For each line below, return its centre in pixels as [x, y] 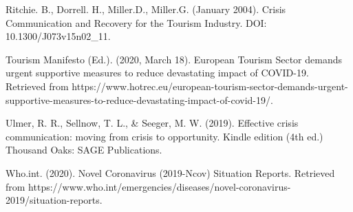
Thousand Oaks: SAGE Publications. [84, 150]
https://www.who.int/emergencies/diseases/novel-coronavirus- [160, 186]
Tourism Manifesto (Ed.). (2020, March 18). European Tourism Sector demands [174, 59]
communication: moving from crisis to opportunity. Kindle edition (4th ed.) [164, 136]
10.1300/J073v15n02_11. [58, 36]
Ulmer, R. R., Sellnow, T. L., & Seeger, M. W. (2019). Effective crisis [152, 123]
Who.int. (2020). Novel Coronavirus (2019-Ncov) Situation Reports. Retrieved [170, 172]
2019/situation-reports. [54, 200]
